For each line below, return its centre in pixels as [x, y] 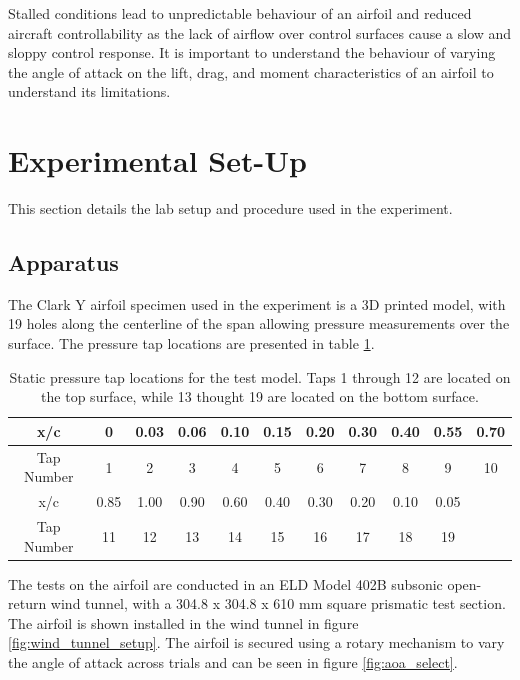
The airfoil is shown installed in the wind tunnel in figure [183, 622]
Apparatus [63, 262]
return [27, 603]
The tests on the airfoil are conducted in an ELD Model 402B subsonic [225, 583]
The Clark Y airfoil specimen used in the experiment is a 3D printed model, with [257, 303]
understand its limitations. [89, 91]
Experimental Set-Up [157, 160]
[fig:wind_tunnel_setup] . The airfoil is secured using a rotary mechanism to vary [256, 642]
